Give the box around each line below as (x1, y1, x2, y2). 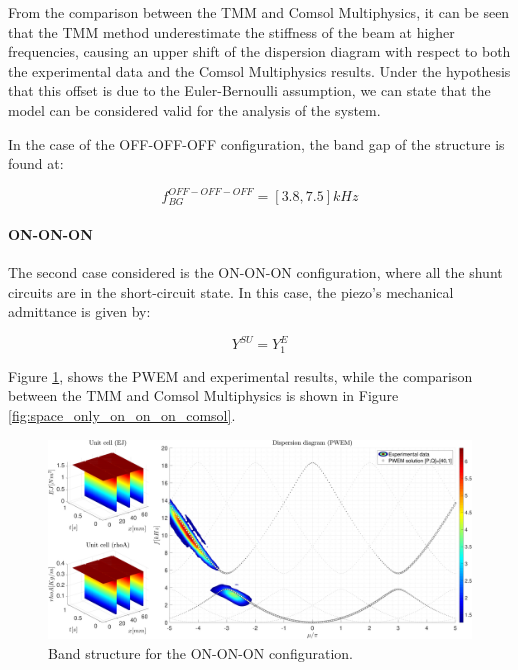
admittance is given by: (8, 301, 151, 322)
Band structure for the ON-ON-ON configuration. (48, 642, 353, 663)
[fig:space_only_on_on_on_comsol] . (8, 404, 236, 425)
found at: (8, 153, 64, 174)
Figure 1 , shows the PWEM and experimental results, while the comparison (8, 365, 473, 386)
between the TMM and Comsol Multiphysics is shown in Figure (8, 385, 399, 406)
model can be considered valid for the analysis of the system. (8, 99, 381, 120)
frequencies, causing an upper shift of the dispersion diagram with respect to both (8, 41, 511, 62)
